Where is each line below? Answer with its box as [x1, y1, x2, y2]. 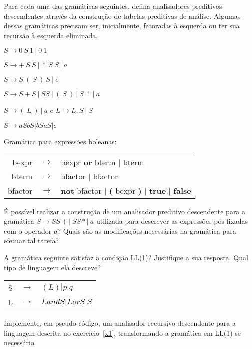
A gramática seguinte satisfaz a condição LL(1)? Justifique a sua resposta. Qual [4, 252, 248, 262]
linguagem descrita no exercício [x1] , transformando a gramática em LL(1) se [4, 327, 241, 338]
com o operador [4, 225, 52, 236]
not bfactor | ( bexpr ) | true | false [61, 184, 191, 196]
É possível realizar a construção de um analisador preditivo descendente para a [4, 206, 246, 216]
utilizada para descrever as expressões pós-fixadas [96, 216, 248, 226]
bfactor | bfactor [61, 170, 118, 182]
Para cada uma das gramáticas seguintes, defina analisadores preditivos [4, 1, 222, 11]
